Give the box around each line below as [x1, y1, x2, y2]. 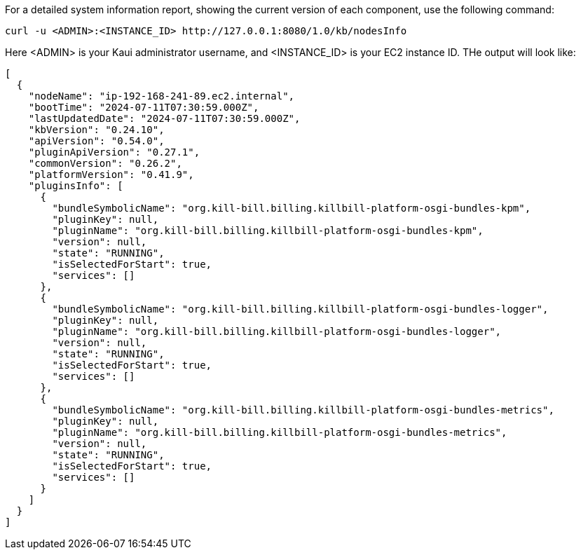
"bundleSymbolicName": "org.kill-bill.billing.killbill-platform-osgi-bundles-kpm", [52, 203, 531, 214]
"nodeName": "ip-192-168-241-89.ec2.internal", [28, 90, 295, 102]
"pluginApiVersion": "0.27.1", [28, 146, 200, 158]
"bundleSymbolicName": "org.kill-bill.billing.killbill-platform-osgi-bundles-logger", [52, 303, 549, 315]
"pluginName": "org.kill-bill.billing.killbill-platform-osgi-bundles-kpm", [52, 225, 484, 236]
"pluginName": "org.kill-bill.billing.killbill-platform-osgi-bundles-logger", [52, 326, 502, 337]
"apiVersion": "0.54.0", [28, 135, 165, 146]
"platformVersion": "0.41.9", [28, 169, 194, 180]
